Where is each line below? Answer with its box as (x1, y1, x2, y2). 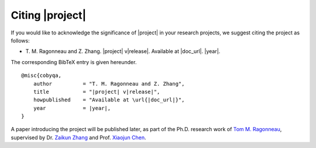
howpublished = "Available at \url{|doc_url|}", (33, 97, 185, 103)
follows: (11, 37, 30, 44)
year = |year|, (33, 105, 111, 111)
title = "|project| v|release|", (33, 88, 160, 95)
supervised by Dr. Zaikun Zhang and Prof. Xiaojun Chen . (11, 134, 146, 141)
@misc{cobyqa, (21, 72, 61, 79)
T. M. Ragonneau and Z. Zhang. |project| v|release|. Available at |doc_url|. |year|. (25, 48, 221, 55)
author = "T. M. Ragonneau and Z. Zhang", (33, 80, 185, 87)
